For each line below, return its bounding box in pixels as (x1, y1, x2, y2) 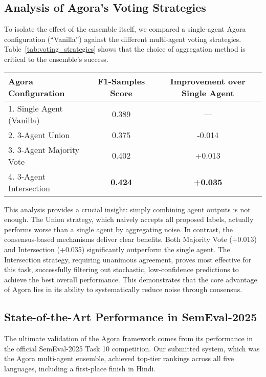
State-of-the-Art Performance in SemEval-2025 (4, 309, 257, 325)
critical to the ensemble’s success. (4, 53, 108, 64)
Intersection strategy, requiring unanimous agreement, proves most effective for (4, 254, 252, 264)
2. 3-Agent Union (8, 128, 70, 141)
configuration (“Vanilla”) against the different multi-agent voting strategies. (4, 33, 241, 44)
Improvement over (170, 75, 246, 87)
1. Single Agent (8, 102, 63, 114)
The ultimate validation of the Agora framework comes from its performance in (4, 333, 253, 344)
